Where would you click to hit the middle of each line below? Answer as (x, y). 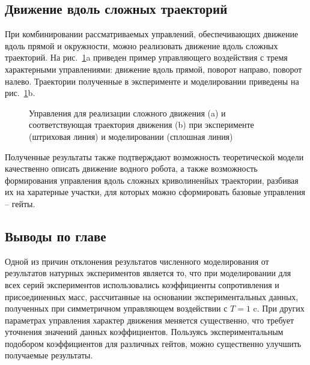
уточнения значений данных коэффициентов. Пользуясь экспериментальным (144, 332)
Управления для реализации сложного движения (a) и (127, 113)
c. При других (279, 308)
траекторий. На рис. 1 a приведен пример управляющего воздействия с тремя (146, 57)
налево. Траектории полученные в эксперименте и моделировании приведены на (152, 81)
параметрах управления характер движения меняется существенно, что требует (150, 320)
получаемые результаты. (49, 355)
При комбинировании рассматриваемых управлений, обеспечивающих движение (152, 34)
